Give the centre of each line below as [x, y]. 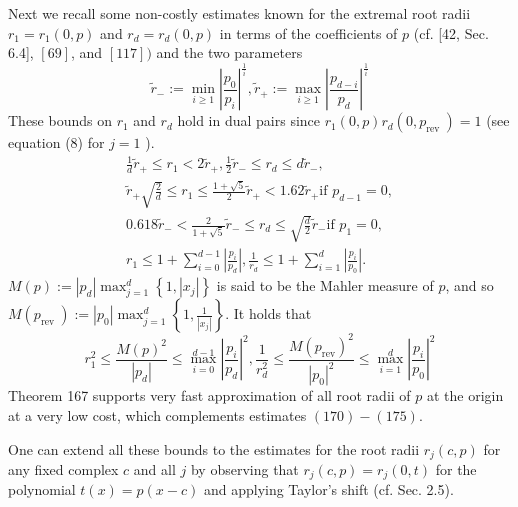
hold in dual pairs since [249, 120]
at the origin [465, 395]
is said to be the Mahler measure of [325, 285]
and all [154, 469]
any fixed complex [63, 469]
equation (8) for [56, 142]
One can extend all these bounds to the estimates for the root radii [214, 448]
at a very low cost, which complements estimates [157, 414]
